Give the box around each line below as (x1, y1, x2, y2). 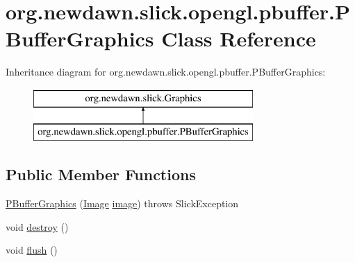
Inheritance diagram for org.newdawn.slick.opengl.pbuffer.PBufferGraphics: (6, 64, 326, 79)
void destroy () (6, 219, 69, 234)
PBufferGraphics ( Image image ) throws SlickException (6, 196, 239, 211)
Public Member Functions (6, 164, 196, 185)
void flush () (6, 243, 58, 257)
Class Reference (161, 24, 316, 53)
